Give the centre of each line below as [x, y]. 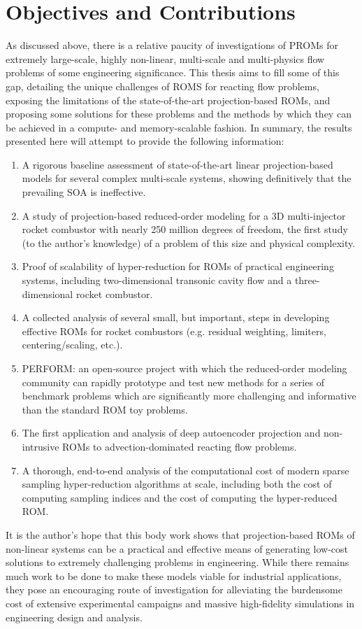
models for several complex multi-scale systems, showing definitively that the [187, 178]
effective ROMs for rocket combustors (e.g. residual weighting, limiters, [174, 331]
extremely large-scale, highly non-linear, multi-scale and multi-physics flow [165, 58]
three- [307, 280]
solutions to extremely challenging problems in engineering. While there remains [178, 562]
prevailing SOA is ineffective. [84, 192]
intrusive [41, 446]
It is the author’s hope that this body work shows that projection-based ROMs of [180, 534]
